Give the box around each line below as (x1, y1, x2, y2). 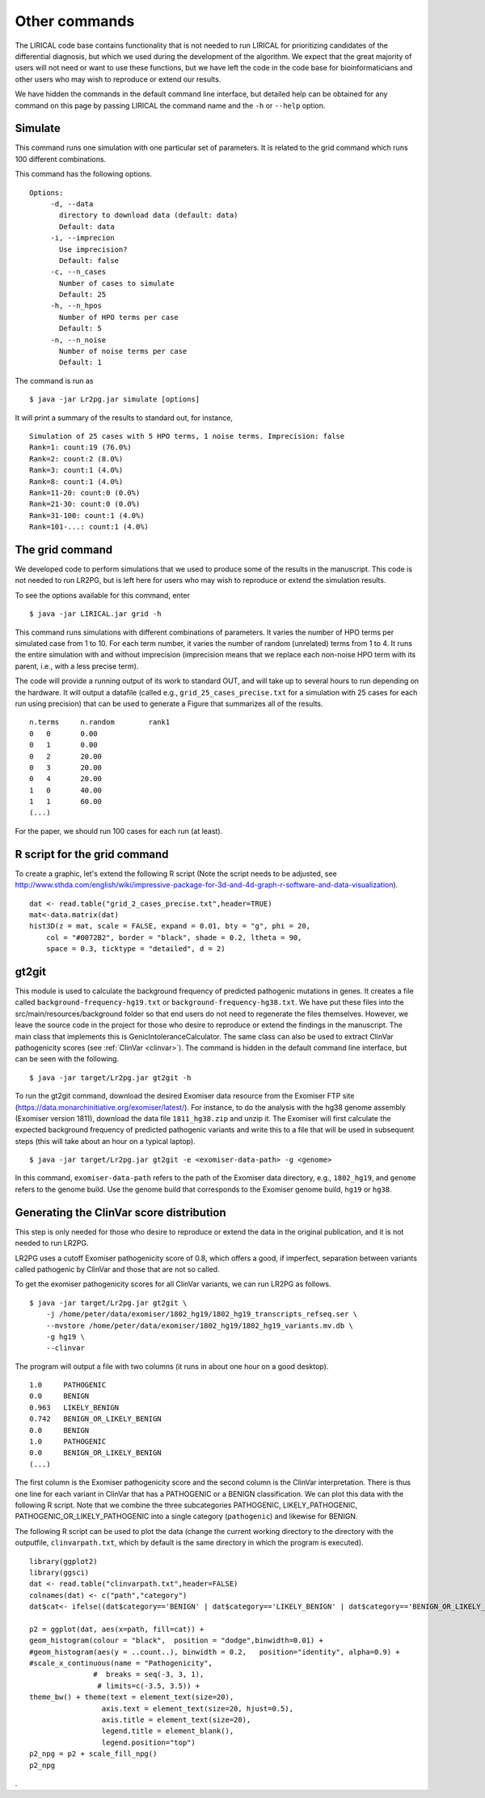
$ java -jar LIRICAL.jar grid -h (29, 610, 162, 618)
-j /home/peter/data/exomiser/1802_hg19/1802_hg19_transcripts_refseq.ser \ (45, 1310, 358, 1319)
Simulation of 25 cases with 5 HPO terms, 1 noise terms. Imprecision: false (29, 431, 345, 440)
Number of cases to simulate (59, 278, 175, 287)
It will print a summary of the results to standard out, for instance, (15, 413, 234, 423)
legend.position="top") (101, 1737, 196, 1747)
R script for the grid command (15, 847, 169, 861)
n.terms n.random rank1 (29, 717, 171, 727)
